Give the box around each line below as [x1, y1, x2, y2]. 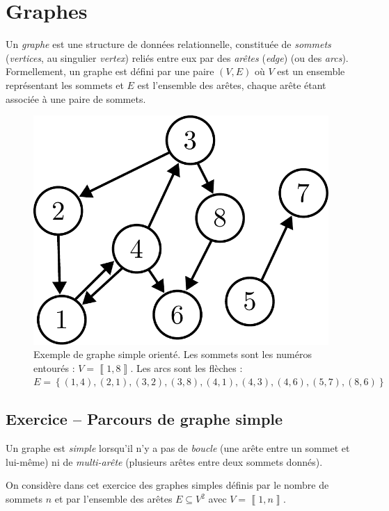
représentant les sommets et [6, 77, 124, 92]
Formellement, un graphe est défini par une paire [6, 64, 214, 79]
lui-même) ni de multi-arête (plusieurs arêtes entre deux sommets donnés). [6, 454, 323, 469]
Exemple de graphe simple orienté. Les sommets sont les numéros [33, 347, 312, 362]
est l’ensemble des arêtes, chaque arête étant [137, 77, 326, 92]
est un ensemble [277, 64, 345, 79]
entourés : [33, 360, 75, 375]
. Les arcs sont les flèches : [130, 360, 243, 375]
